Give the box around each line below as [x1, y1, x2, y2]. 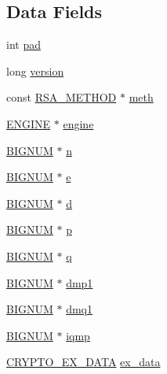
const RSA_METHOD [6, 89, 117, 106]
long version [6, 62, 64, 79]
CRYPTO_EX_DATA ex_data [6, 354, 161, 370]
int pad [6, 36, 41, 53]
